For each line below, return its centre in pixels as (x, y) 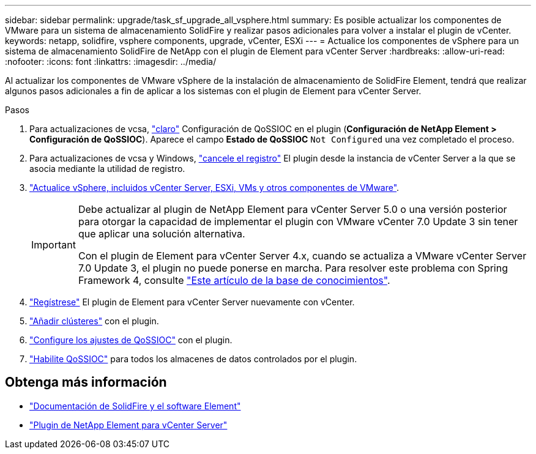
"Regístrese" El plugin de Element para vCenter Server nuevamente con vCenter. (192, 302)
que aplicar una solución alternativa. (162, 234)
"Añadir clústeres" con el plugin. (94, 321)
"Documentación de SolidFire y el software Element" (135, 406)
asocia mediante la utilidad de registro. (107, 169)
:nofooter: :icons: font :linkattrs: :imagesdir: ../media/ (111, 61)
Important (54, 245)
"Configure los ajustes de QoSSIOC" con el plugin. (131, 340)
